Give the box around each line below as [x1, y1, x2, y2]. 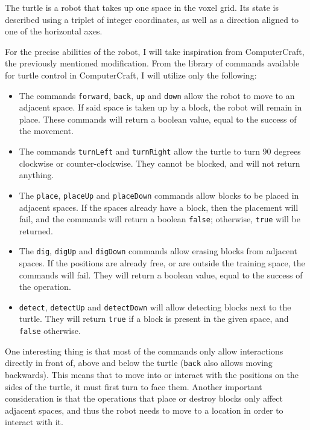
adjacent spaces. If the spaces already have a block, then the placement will [19, 201, 299, 213]
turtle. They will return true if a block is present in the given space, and [19, 312, 289, 325]
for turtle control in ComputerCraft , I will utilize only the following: [5, 68, 257, 81]
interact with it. [5, 416, 63, 428]
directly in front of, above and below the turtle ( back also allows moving [5, 356, 273, 369]
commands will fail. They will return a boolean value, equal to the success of [19, 268, 303, 281]
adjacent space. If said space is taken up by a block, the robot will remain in [19, 101, 302, 114]
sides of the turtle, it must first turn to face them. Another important [5, 380, 262, 393]
